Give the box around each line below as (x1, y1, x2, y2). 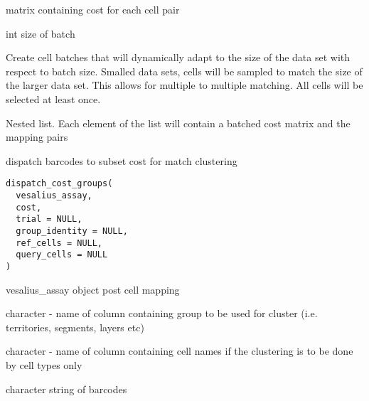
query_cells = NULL (16, 250, 108, 260)
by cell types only (6, 357, 82, 372)
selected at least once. (6, 91, 101, 106)
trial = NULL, (16, 214, 82, 225)
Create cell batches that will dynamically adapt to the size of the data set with (6, 50, 351, 65)
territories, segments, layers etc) (6, 319, 144, 334)
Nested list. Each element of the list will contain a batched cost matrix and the (6, 115, 351, 130)
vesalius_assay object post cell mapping (6, 282, 180, 296)
